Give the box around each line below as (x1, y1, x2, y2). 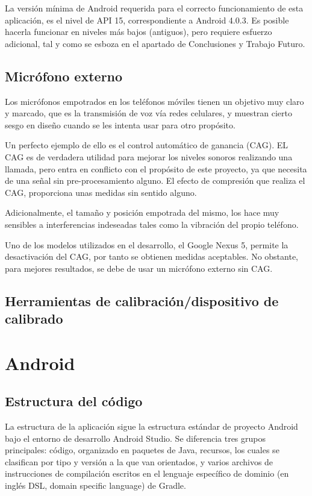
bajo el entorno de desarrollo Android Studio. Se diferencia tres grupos (5, 432, 266, 444)
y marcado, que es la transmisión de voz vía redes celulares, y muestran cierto (5, 107, 293, 119)
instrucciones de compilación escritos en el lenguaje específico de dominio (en (5, 467, 289, 480)
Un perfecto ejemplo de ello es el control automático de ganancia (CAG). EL (5, 139, 288, 151)
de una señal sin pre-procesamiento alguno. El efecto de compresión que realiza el (5, 174, 305, 187)
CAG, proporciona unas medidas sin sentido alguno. (5, 186, 197, 198)
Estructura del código (5, 392, 143, 410)
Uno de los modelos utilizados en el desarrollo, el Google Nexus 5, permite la (5, 238, 289, 251)
